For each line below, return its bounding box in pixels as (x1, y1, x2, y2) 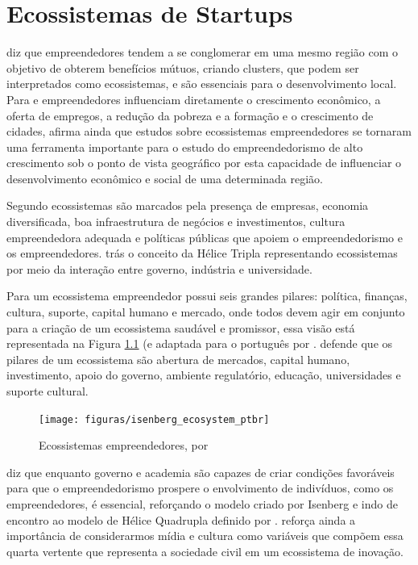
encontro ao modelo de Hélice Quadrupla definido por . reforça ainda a (6, 511, 356, 528)
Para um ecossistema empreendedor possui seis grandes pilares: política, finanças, (6, 287, 408, 304)
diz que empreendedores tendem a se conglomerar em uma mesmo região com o (6, 44, 399, 61)
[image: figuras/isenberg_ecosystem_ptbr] (39, 413, 270, 425)
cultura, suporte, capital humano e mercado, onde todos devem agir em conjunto (6, 303, 405, 320)
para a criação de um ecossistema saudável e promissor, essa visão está (6, 319, 355, 336)
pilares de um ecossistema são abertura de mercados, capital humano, (6, 350, 350, 367)
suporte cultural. (6, 383, 89, 399)
